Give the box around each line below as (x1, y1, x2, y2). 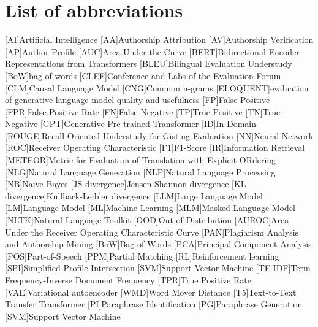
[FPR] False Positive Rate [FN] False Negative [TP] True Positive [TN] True (5, 105, 281, 118)
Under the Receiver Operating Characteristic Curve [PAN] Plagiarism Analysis (5, 225, 299, 238)
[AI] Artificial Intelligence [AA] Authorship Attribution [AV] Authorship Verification (5, 33, 314, 46)
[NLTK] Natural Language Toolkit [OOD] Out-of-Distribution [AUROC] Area (5, 214, 289, 226)
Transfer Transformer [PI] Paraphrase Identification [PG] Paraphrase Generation (5, 298, 303, 310)
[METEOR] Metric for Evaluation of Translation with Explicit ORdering (5, 153, 276, 166)
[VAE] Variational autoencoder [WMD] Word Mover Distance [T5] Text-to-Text (5, 285, 297, 298)
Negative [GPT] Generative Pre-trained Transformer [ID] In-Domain (5, 117, 257, 130)
